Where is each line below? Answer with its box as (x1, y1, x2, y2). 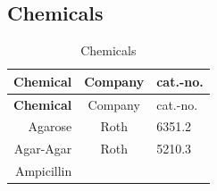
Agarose (28, 117, 72, 136)
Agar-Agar (13, 139, 72, 158)
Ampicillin (14, 162, 72, 180)
